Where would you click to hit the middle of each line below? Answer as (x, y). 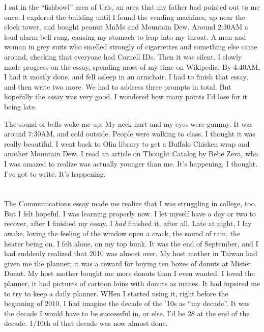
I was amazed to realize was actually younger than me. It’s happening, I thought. (131, 163)
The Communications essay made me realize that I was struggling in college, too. (130, 203)
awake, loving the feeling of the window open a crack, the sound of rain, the (122, 233)
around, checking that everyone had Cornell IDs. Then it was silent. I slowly (123, 56)
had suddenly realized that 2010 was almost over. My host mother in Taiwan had (131, 253)
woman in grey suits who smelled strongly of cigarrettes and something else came (131, 47)
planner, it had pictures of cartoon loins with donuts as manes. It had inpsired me (132, 283)
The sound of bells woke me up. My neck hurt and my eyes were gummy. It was (128, 123)
